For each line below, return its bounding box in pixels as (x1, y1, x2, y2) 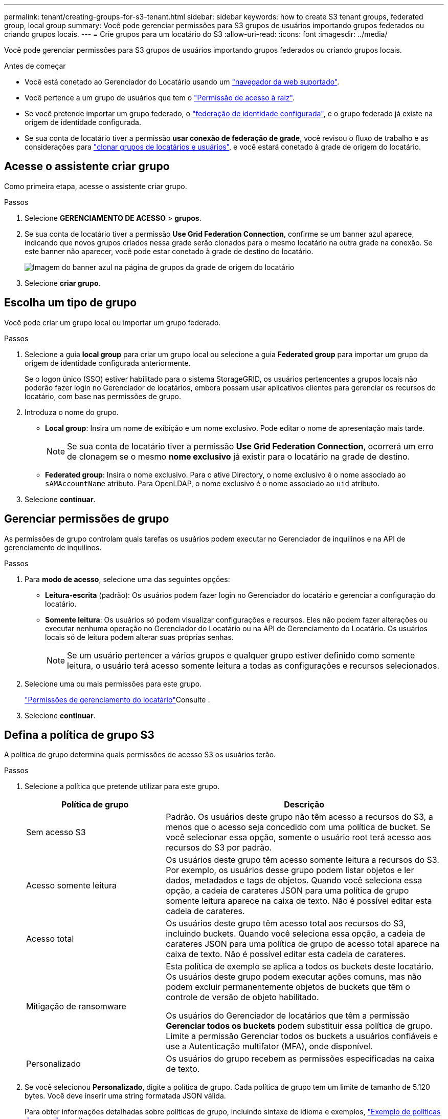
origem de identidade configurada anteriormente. (25, 358, 191, 367)
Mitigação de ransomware (26, 1001, 126, 1012)
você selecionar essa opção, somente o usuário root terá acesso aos (166, 832, 431, 843)
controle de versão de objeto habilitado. (166, 992, 319, 1003)
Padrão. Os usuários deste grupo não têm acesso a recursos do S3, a (166, 812, 433, 822)
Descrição (284, 799, 325, 810)
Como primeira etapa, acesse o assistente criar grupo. (4, 181, 187, 191)
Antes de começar (4, 61, 66, 70)
